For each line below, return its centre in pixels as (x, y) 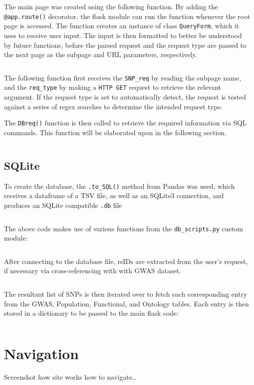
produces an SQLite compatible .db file (63, 205)
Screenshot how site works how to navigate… (70, 376)
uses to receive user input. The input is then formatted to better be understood (123, 35)
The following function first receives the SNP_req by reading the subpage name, (123, 77)
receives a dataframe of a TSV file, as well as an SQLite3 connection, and (114, 195)
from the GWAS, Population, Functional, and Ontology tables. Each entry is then (127, 303)
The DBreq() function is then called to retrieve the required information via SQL (126, 123)
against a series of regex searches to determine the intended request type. (113, 106)
